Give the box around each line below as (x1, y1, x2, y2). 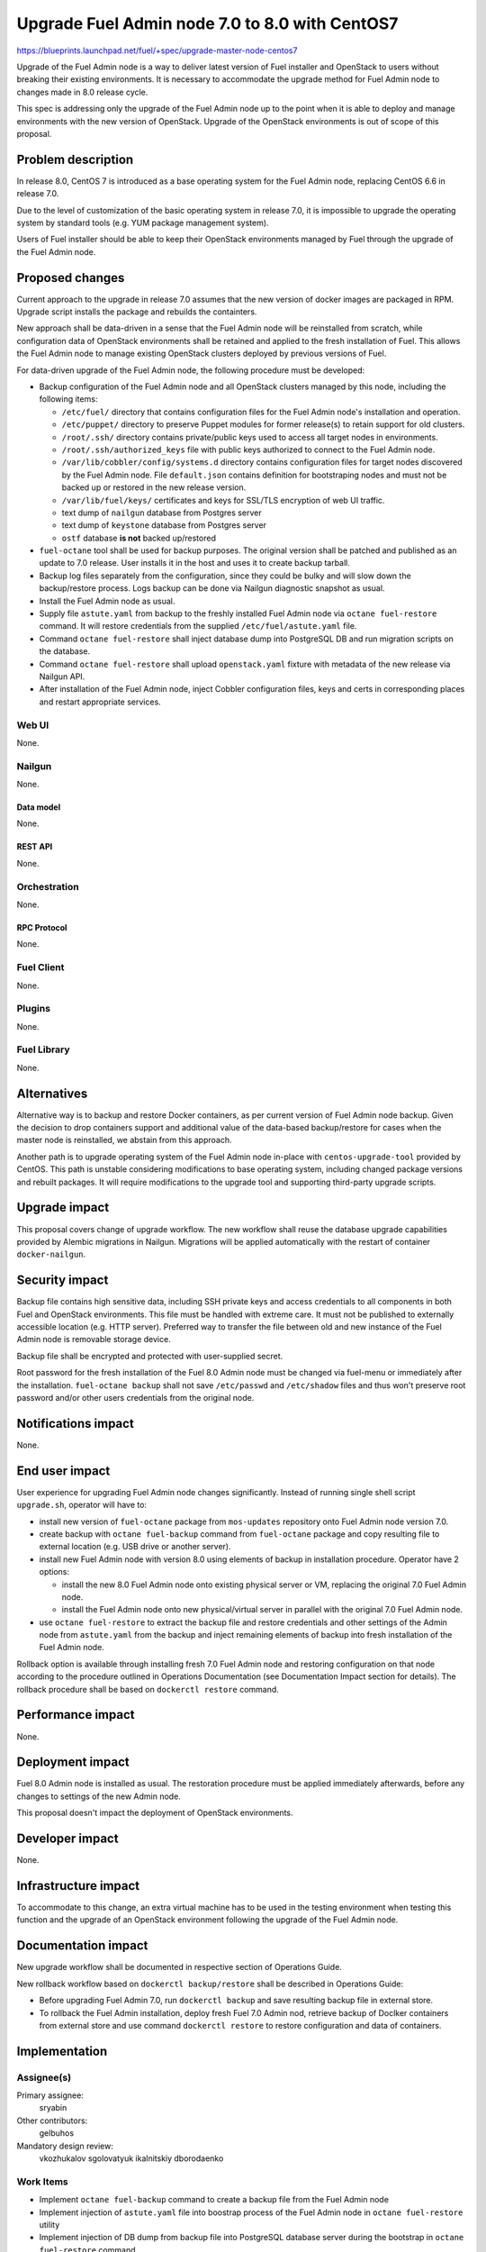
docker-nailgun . (16, 1249, 86, 1260)
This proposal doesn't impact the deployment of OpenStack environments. (16, 1807, 293, 1819)
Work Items (16, 2175, 68, 2188)
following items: (39, 394, 98, 404)
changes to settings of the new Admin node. (16, 1791, 182, 1802)
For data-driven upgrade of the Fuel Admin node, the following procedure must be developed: (16, 365, 365, 376)
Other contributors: (16, 2115, 88, 2126)
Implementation (16, 2043, 108, 2058)
